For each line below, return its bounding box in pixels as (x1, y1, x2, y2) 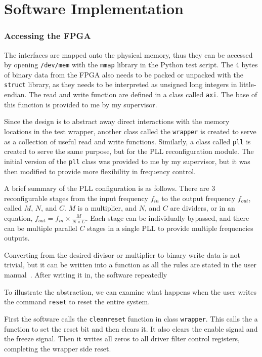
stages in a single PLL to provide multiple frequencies (87, 222, 253, 233)
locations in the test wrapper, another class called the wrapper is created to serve (4, 126, 256, 136)
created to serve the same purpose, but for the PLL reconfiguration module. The (4, 146, 254, 156)
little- (239, 79, 256, 90)
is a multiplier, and (77, 203, 137, 213)
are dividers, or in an (170, 203, 235, 213)
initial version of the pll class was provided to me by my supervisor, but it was (4, 155, 250, 166)
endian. (4, 89, 27, 100)
